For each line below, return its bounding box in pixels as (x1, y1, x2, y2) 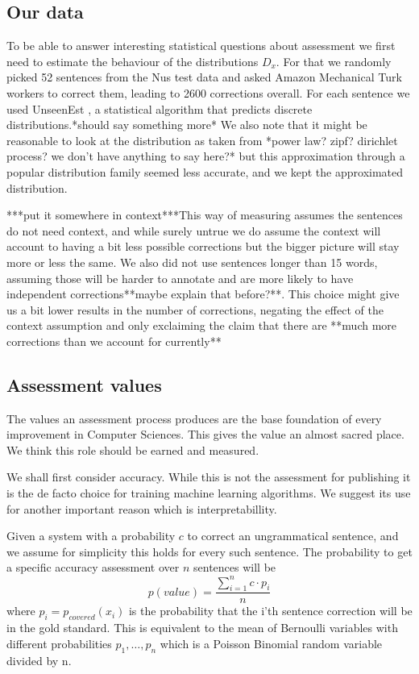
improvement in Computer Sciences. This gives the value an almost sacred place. (6, 426, 404, 443)
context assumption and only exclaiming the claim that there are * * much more (6, 317, 397, 334)
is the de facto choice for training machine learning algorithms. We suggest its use (6, 485, 411, 501)
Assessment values (6, 372, 162, 397)
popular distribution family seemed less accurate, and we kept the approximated (6, 163, 404, 180)
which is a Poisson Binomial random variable (160, 634, 383, 651)
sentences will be (193, 559, 276, 576)
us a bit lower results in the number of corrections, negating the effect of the (6, 301, 384, 318)
